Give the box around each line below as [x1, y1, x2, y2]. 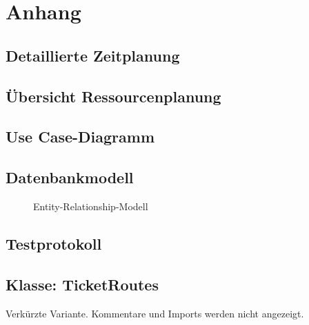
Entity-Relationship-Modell [33, 198, 148, 213]
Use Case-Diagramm [6, 126, 155, 147]
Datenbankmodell [6, 167, 134, 188]
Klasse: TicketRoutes [6, 273, 159, 295]
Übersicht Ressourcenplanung [6, 85, 221, 106]
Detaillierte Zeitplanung [6, 44, 180, 66]
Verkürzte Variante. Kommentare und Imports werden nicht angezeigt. [6, 306, 304, 320]
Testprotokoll [6, 232, 102, 254]
